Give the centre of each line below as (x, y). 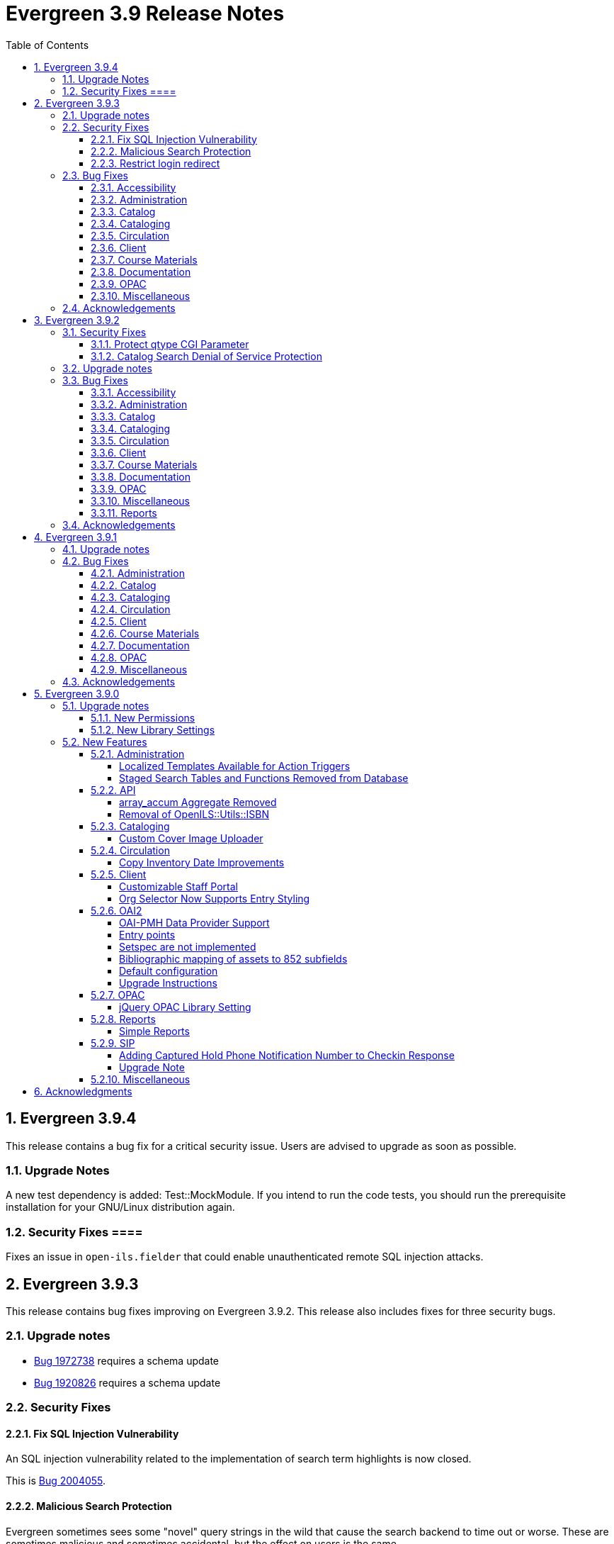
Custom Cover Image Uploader (191, 838)
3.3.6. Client (119, 452)
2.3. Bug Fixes (95, 175)
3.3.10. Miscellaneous (141, 500)
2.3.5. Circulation (130, 235)
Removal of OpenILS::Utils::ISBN (194, 814)
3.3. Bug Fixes (95, 380)
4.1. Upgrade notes (106, 549)
